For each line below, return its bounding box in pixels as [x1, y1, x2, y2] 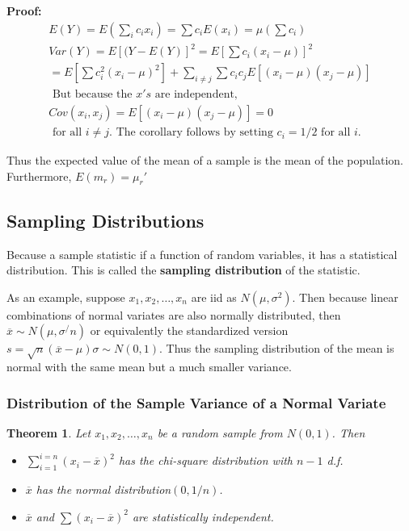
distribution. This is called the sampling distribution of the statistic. [6, 261, 361, 278]
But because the [52, 89, 133, 100]
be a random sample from [157, 424, 283, 441]
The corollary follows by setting [116, 127, 273, 139]
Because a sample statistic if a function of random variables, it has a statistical [6, 245, 398, 262]
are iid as [191, 288, 237, 305]
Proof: [6, 2, 42, 19]
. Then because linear [292, 288, 398, 305]
